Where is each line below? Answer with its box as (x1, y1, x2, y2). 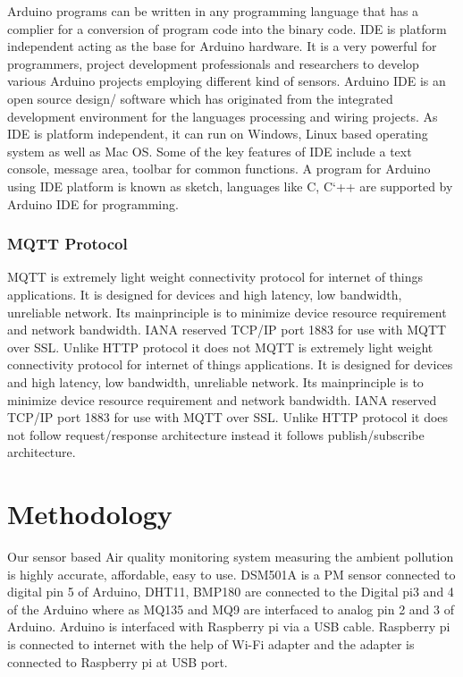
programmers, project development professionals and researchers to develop (7, 54, 419, 72)
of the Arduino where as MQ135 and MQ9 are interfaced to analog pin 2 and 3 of (7, 599, 454, 618)
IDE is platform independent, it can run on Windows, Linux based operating (7, 124, 428, 143)
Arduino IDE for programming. (7, 194, 179, 213)
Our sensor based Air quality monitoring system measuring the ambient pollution (7, 547, 454, 565)
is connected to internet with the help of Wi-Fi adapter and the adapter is (7, 634, 415, 653)
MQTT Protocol (7, 233, 128, 255)
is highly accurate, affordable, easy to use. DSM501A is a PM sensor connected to (7, 564, 456, 583)
